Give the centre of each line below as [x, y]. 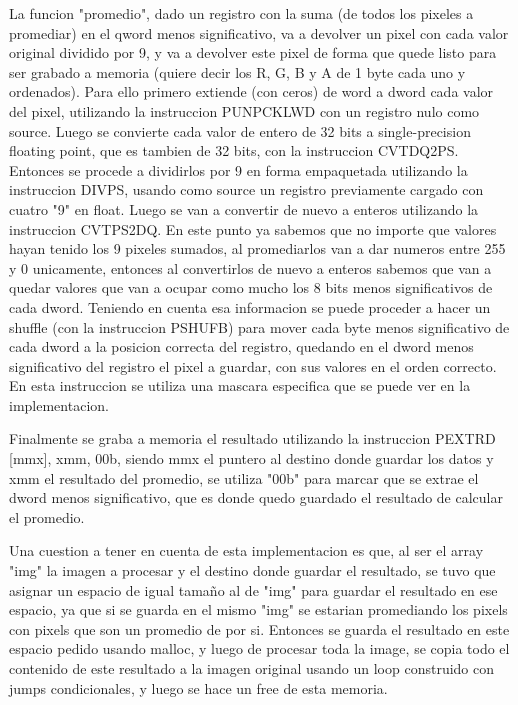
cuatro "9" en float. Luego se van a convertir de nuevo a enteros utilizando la [244, 208]
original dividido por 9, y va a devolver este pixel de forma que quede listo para [253, 52]
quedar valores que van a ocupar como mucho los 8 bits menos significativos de [251, 287]
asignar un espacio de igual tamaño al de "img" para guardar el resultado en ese [253, 589]
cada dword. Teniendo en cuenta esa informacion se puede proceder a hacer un [250, 306]
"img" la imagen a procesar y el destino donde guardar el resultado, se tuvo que [252, 570]
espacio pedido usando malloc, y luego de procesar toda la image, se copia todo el [259, 648]
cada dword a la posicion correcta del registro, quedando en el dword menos [241, 346]
